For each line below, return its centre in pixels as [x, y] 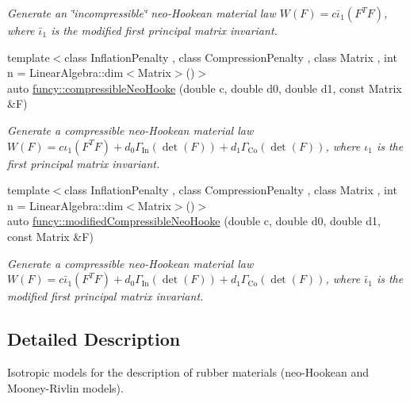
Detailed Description [94, 339]
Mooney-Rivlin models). [65, 387]
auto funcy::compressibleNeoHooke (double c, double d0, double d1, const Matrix [205, 88]
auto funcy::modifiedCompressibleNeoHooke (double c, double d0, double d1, [194, 221]
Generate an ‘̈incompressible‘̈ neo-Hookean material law [142, 13]
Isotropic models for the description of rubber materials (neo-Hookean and [188, 371]
